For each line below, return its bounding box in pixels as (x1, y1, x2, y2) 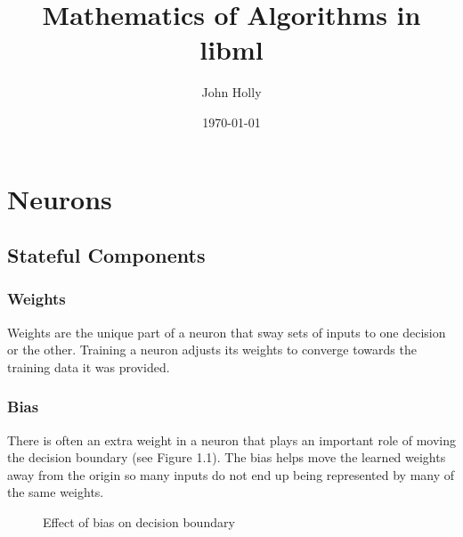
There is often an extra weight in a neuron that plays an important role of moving (7, 430, 456, 449)
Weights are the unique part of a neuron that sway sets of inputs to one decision (7, 322, 446, 341)
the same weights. (7, 483, 104, 501)
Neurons (7, 180, 112, 216)
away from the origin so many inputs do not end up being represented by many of (7, 465, 455, 484)
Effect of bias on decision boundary (43, 513, 235, 532)
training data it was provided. (7, 357, 170, 376)
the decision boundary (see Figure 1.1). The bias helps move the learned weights (7, 448, 446, 467)
